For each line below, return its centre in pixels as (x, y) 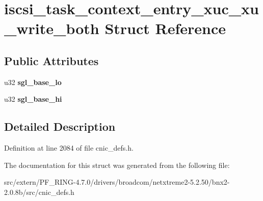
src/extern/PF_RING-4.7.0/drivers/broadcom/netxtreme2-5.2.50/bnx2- (117, 182)
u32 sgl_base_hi (33, 99)
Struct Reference (165, 28)
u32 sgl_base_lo (33, 82)
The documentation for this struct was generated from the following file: (117, 165)
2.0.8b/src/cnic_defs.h (39, 192)
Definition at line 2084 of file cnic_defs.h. (69, 148)
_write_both (52, 28)
